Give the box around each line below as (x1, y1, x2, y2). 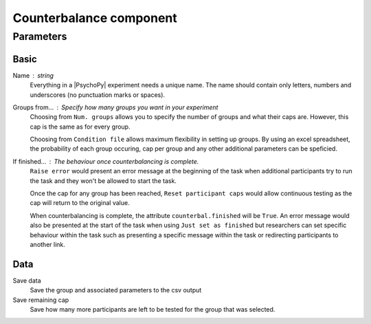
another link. (30, 240, 65, 248)
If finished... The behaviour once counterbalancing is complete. (12, 157, 199, 165)
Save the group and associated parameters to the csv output (30, 286, 202, 294)
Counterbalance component (12, 10, 178, 25)
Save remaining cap (12, 296, 69, 304)
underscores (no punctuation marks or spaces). (30, 90, 165, 99)
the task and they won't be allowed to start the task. (30, 176, 177, 185)
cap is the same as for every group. (30, 122, 131, 131)
